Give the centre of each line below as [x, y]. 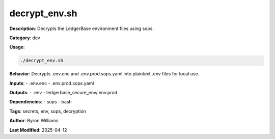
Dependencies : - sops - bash [41, 102]
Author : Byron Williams [34, 121]
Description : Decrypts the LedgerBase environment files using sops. [81, 29]
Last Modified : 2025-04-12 [38, 130]
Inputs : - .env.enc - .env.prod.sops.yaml [52, 83]
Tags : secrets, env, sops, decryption [48, 111]
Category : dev [25, 38]
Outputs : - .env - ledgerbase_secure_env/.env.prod [63, 93]
